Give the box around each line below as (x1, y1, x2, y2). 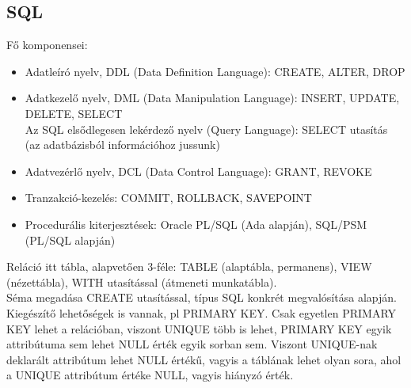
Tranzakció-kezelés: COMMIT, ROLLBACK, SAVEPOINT (25, 189, 312, 206)
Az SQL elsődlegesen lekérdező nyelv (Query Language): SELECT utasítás (25, 120, 388, 137)
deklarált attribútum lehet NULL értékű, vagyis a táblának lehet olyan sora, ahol (6, 351, 401, 367)
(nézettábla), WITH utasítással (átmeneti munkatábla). (6, 273, 277, 290)
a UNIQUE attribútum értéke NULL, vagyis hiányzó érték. (6, 367, 294, 383)
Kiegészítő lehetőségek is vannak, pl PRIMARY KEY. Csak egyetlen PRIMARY (6, 304, 397, 321)
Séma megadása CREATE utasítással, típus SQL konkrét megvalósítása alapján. (6, 289, 397, 306)
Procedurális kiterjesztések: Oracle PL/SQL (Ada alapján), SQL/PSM (25, 215, 367, 232)
